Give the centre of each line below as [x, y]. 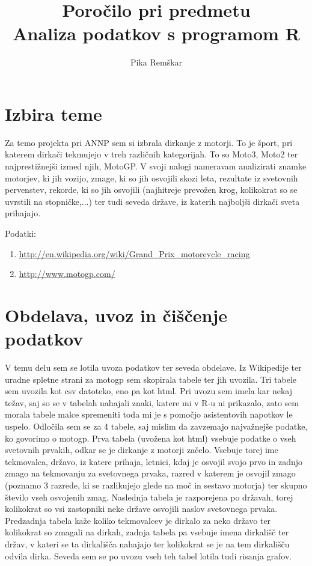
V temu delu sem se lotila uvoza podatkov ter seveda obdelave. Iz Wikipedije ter [153, 367]
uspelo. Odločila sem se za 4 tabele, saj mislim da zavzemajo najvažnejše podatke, [156, 426]
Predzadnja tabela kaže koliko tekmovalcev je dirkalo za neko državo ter [138, 520]
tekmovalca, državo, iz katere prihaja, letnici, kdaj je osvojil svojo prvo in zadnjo [154, 461]
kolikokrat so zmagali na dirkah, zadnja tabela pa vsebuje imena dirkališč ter [147, 532]
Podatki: [20, 233]
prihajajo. [23, 213]
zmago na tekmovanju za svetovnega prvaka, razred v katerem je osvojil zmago [150, 473]
